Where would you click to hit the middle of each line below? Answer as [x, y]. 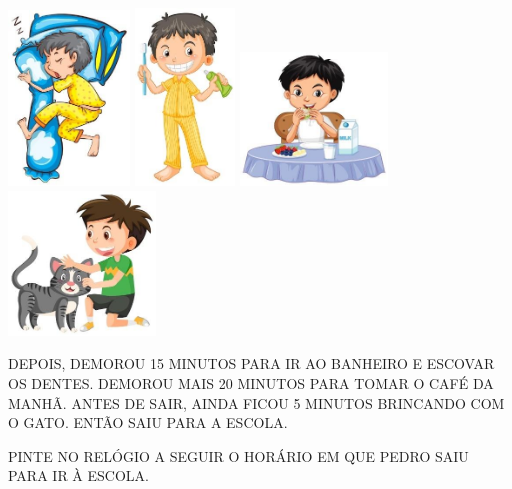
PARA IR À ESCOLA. [78, 475]
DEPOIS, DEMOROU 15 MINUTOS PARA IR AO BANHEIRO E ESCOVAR [251, 363]
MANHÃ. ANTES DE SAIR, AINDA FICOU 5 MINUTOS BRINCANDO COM [256, 402]
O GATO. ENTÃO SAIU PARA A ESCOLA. [148, 422]
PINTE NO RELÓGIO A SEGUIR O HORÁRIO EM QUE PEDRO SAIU [238, 455]
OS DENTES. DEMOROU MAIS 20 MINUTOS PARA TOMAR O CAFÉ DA [251, 382]
